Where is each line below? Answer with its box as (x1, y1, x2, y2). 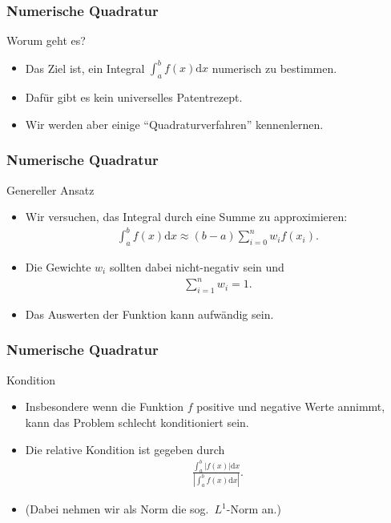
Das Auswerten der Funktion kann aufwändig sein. (25, 305, 274, 322)
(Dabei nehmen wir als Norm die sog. (25, 501, 209, 517)
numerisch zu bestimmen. (212, 59, 337, 76)
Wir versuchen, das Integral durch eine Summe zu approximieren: (25, 208, 348, 225)
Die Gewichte (25, 259, 91, 276)
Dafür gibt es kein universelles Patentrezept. (25, 89, 243, 106)
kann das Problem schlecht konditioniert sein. (25, 413, 249, 430)
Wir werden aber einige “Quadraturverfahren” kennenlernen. (25, 115, 324, 132)
